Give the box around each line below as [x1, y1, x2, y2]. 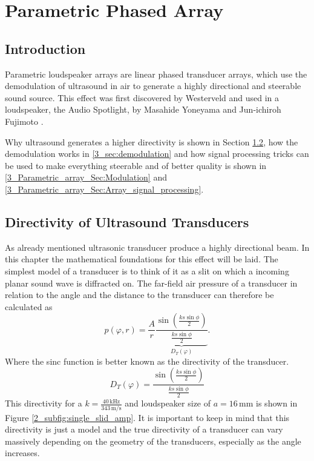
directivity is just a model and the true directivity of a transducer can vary [5, 423, 283, 436]
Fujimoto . [5, 114, 44, 127]
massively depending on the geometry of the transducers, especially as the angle [5, 434, 301, 447]
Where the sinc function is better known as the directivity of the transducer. [5, 354, 289, 367]
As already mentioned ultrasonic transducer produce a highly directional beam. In [5, 240, 310, 253]
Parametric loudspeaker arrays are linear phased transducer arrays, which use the [5, 67, 307, 80]
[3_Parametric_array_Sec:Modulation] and [5, 171, 167, 184]
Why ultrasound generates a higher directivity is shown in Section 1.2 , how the [5, 135, 298, 148]
